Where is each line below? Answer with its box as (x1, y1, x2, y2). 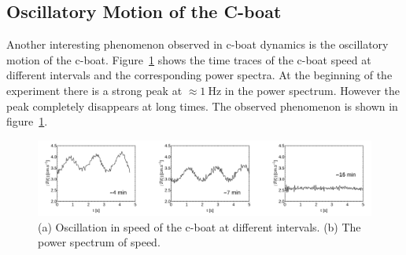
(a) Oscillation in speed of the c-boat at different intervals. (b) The (38, 218, 361, 235)
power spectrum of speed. (38, 234, 161, 250)
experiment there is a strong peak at (6, 82, 183, 98)
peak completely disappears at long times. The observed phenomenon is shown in (6, 97, 398, 114)
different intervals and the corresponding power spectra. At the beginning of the (6, 67, 393, 83)
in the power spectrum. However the (224, 82, 400, 98)
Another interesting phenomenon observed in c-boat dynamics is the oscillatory (6, 36, 389, 53)
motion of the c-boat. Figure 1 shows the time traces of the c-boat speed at (6, 51, 371, 67)
